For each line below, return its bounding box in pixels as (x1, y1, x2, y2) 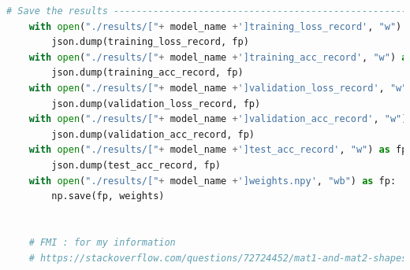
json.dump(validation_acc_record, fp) (51, 128, 255, 140)
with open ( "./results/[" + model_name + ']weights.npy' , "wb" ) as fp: (28, 175, 397, 187)
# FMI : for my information (28, 236, 176, 248)
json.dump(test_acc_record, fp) (51, 159, 222, 171)
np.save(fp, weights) (51, 190, 165, 202)
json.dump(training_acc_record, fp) (51, 67, 244, 79)
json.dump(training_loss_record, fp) (51, 36, 249, 48)
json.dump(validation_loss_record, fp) (51, 98, 261, 109)
